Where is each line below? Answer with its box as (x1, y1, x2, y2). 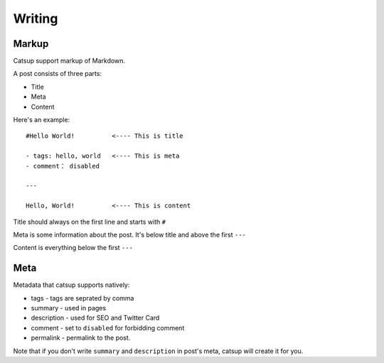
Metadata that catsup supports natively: (13, 281, 130, 289)
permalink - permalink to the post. (31, 334, 131, 342)
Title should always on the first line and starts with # (13, 217, 166, 226)
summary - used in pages (31, 304, 107, 312)
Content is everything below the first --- (13, 244, 133, 252)
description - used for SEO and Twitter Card (31, 313, 160, 323)
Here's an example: (13, 116, 70, 124)
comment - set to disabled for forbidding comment (31, 323, 185, 332)
